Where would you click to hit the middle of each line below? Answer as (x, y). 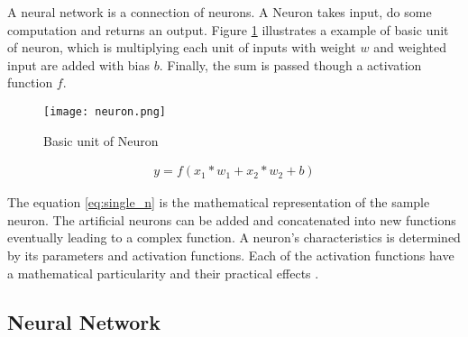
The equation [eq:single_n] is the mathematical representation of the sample (219, 202)
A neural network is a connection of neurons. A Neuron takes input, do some (220, 12)
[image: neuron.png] (105, 111)
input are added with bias (79, 64)
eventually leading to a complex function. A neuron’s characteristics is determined (234, 237)
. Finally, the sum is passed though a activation (290, 64)
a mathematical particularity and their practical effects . (163, 273)
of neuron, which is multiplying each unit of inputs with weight (182, 47)
